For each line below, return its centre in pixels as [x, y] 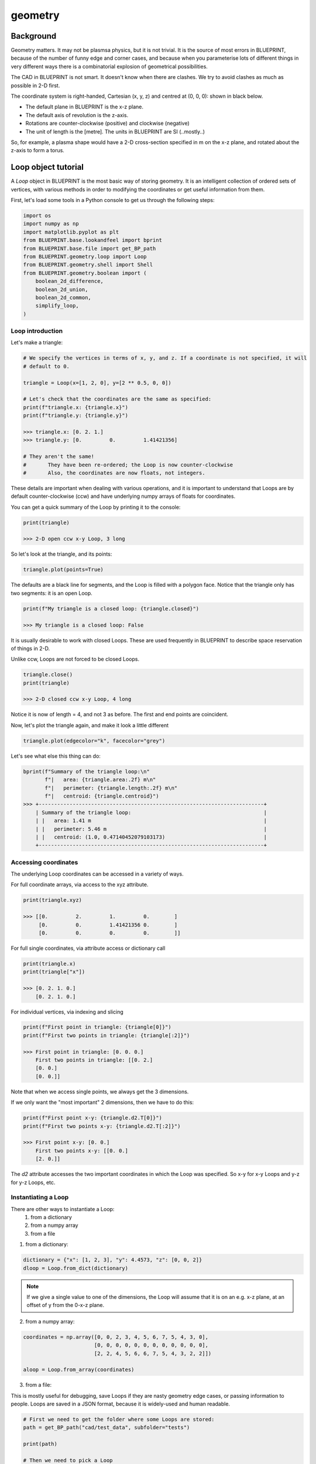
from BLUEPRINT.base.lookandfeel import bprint [92, 240]
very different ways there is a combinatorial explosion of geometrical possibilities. [109, 66]
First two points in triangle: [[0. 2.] [94, 1060]
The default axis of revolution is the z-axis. [77, 115]
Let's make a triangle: [37, 343]
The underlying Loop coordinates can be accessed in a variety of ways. [97, 874]
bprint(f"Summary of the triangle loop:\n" [87, 771]
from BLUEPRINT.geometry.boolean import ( [85, 273]
